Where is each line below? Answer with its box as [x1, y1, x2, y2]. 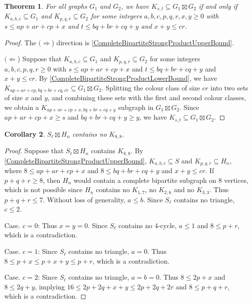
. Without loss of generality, [43, 194, 126, 204]
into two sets [210, 82, 248, 92]
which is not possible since [4, 184, 83, 195]
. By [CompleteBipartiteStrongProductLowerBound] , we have [35, 73, 217, 83]
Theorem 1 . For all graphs [4, 1, 87, 11]
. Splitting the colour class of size [101, 82, 200, 92]
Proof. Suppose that [4, 145, 64, 156]
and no [173, 184, 194, 195]
